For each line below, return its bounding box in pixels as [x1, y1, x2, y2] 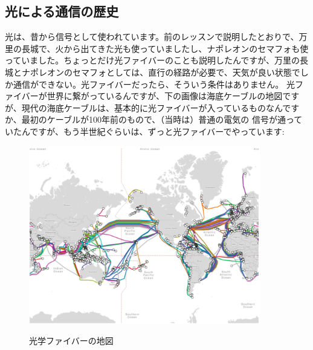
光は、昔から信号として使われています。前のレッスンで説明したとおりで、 [5, 30, 299, 43]
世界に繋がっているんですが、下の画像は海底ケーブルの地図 [47, 89, 283, 102]
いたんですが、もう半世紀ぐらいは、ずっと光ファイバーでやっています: [5, 125, 285, 137]
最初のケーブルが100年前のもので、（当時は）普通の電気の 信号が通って [21, 113, 303, 126]
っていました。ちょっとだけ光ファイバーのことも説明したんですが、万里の [5, 54, 300, 66]
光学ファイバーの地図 [29, 334, 114, 347]
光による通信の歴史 [5, 2, 119, 21]
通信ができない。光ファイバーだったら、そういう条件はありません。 [13, 77, 284, 90]
